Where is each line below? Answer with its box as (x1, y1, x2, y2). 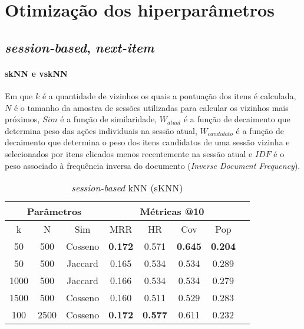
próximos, (5, 113, 40, 125)
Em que (5, 89, 33, 102)
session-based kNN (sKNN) (71, 181, 183, 195)
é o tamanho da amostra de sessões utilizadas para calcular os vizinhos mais (14, 101, 289, 113)
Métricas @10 (140, 204, 204, 219)
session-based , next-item (5, 38, 154, 56)
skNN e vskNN (5, 67, 68, 79)
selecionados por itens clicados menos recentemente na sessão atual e (5, 147, 253, 159)
